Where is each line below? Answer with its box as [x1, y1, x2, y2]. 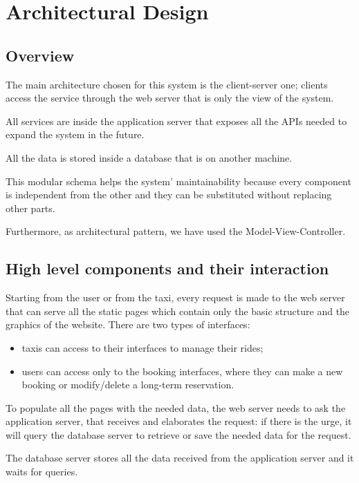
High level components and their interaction [6, 258, 329, 279]
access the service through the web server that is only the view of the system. [6, 91, 334, 105]
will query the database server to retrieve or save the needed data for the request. [6, 427, 351, 442]
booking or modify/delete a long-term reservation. [21, 377, 234, 392]
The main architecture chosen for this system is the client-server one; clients [6, 77, 328, 91]
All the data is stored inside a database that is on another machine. [6, 150, 293, 164]
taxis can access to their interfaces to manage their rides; [21, 340, 264, 354]
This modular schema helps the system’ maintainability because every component [6, 173, 351, 188]
